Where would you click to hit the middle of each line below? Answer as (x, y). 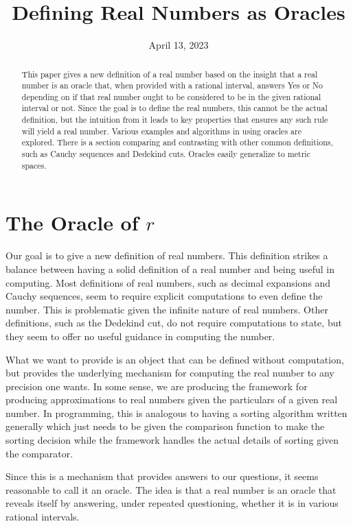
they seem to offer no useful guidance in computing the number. (140, 336)
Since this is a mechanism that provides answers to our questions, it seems (162, 476)
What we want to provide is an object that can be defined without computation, (175, 359)
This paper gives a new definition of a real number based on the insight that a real (170, 74)
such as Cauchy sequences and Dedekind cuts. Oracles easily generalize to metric (166, 154)
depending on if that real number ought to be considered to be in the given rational (171, 96)
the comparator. (39, 453)
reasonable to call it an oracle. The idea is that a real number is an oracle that (171, 489)
